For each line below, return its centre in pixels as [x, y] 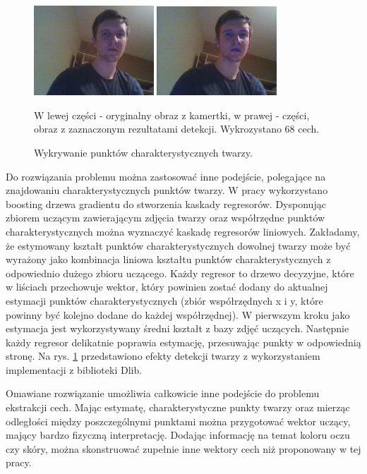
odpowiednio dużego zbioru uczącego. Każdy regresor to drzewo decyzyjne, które [180, 273]
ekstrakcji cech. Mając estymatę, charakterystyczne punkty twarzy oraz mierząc [178, 407]
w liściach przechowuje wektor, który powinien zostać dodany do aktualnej [167, 287]
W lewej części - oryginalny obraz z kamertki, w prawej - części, [172, 115]
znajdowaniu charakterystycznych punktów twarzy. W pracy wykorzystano [167, 190]
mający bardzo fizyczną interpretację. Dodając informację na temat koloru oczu [178, 435]
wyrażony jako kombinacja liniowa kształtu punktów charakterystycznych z [168, 259]
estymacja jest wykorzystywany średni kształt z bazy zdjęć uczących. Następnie [178, 328]
